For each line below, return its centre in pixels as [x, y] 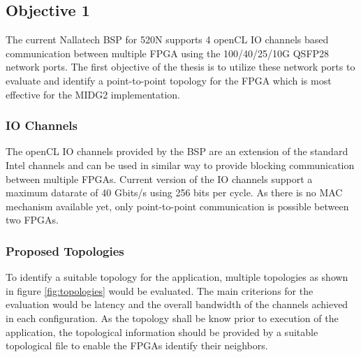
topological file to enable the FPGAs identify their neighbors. [137, 345]
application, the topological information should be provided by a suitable [162, 331]
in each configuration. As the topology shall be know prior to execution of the [172, 318]
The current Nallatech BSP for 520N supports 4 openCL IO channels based [167, 39]
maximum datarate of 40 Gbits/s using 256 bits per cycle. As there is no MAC [174, 192]
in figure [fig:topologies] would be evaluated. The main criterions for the [160, 290]
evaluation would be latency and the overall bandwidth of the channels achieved [177, 304]
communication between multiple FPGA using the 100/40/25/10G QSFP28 [168, 53]
